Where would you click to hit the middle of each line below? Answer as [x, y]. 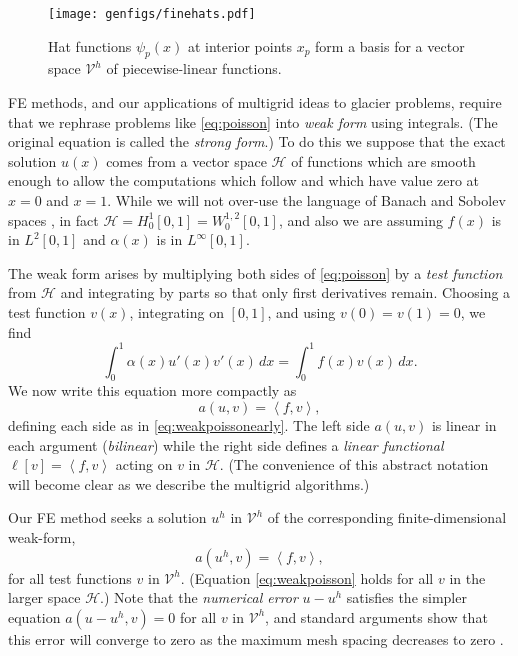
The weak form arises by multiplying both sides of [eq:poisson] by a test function [255, 272]
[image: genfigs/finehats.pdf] [152, 14]
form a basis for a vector [390, 45]
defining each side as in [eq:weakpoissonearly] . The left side [189, 425]
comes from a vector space [186, 160]
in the [467, 577]
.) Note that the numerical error [199, 597]
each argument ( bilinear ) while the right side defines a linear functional [226, 444]
